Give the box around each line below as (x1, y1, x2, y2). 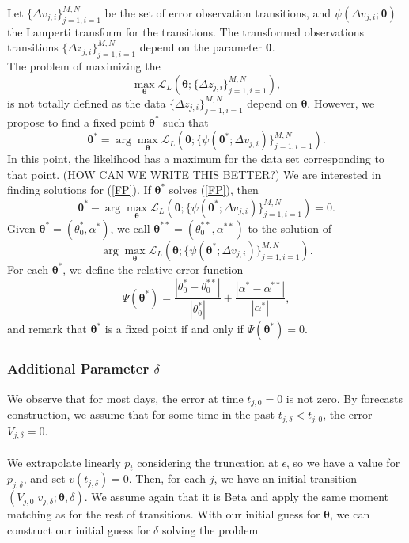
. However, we (307, 94, 375, 111)
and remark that (7, 321, 87, 337)
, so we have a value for (286, 454, 400, 470)
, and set (23, 470, 66, 487)
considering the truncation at (137, 454, 278, 470)
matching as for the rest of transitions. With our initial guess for (7, 506, 320, 522)
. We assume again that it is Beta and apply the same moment (84, 488, 388, 505)
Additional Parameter (7, 359, 150, 378)
